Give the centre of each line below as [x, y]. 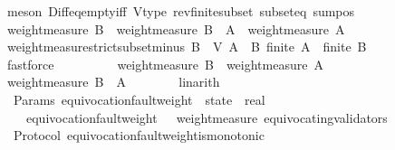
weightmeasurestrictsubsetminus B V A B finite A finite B [187, 47]
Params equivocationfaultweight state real [139, 99]
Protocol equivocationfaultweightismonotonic [139, 135]
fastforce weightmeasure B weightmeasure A [165, 64]
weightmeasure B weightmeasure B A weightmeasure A [176, 28]
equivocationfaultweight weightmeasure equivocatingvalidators [207, 117]
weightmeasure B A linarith [113, 82]
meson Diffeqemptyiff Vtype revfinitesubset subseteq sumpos [181, 11]
